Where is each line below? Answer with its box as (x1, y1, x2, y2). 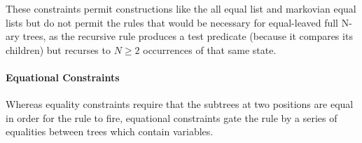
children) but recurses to (6, 42, 111, 57)
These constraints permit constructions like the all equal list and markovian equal (6, 1, 356, 15)
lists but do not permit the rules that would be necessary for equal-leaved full (6, 15, 338, 29)
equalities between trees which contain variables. (6, 124, 214, 139)
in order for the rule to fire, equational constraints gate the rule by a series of (6, 110, 337, 125)
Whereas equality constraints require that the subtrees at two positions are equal (6, 97, 354, 111)
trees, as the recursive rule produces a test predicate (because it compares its (22, 29, 353, 43)
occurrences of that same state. (143, 42, 277, 57)
